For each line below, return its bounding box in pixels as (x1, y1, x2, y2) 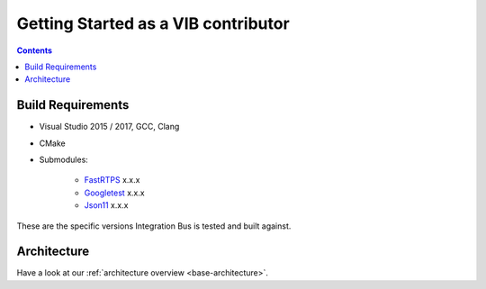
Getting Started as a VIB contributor (16, 14, 290, 33)
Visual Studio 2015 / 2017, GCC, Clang (39, 122, 180, 132)
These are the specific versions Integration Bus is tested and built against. (16, 221, 292, 231)
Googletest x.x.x (84, 187, 145, 198)
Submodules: (39, 154, 89, 166)
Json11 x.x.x (84, 200, 129, 211)
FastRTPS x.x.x (84, 175, 140, 185)
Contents (16, 45, 53, 56)
